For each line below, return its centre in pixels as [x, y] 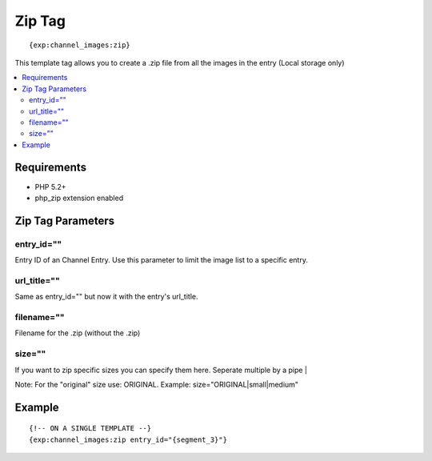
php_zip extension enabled [79, 198]
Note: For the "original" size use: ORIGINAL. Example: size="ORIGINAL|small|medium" [157, 384]
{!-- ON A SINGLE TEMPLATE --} [90, 429]
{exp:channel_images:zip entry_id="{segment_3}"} [128, 439]
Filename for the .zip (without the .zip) [78, 333]
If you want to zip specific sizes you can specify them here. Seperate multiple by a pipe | [161, 370]
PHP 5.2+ [50, 186]
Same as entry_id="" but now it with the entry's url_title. [106, 297]
